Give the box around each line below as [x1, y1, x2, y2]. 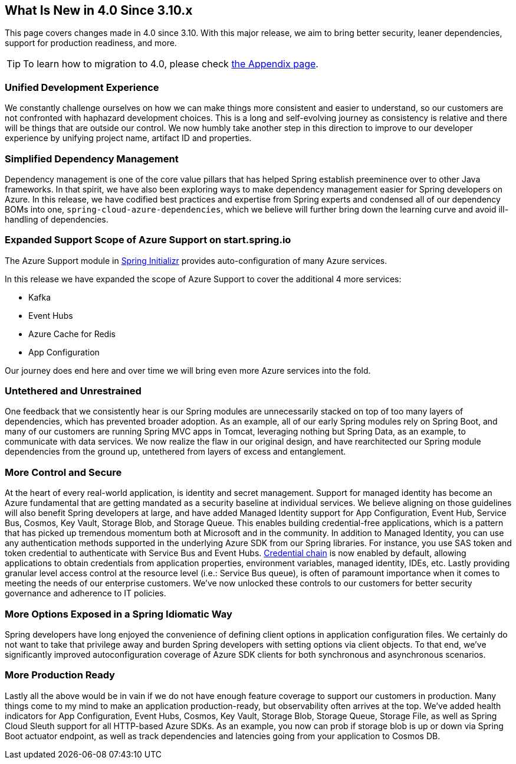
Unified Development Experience [5, 81, 159, 93]
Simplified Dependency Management [5, 152, 179, 165]
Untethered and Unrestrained [5, 385, 142, 397]
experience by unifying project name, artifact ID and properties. [5, 133, 252, 143]
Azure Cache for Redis [28, 328, 116, 339]
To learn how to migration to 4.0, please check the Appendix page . [23, 58, 318, 70]
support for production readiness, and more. [5, 38, 177, 48]
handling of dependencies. [5, 214, 109, 224]
